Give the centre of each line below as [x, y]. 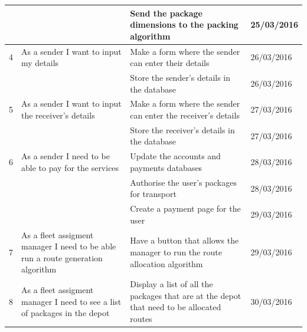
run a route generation [62, 257]
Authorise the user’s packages [183, 182]
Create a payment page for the [185, 208]
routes [141, 318]
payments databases [166, 167]
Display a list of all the [172, 284]
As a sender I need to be [66, 156]
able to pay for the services [70, 167]
